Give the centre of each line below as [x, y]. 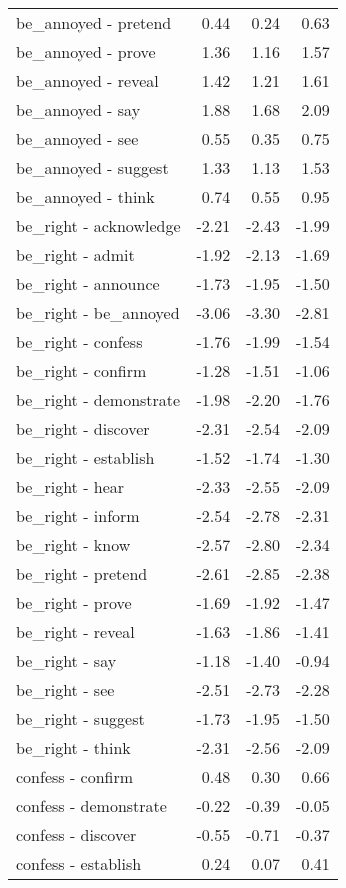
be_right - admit [75, 254]
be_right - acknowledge [98, 225]
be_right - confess [79, 341]
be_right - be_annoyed [98, 312]
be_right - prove [74, 602]
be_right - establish [85, 457]
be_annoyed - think [85, 196]
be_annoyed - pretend [94, 22]
